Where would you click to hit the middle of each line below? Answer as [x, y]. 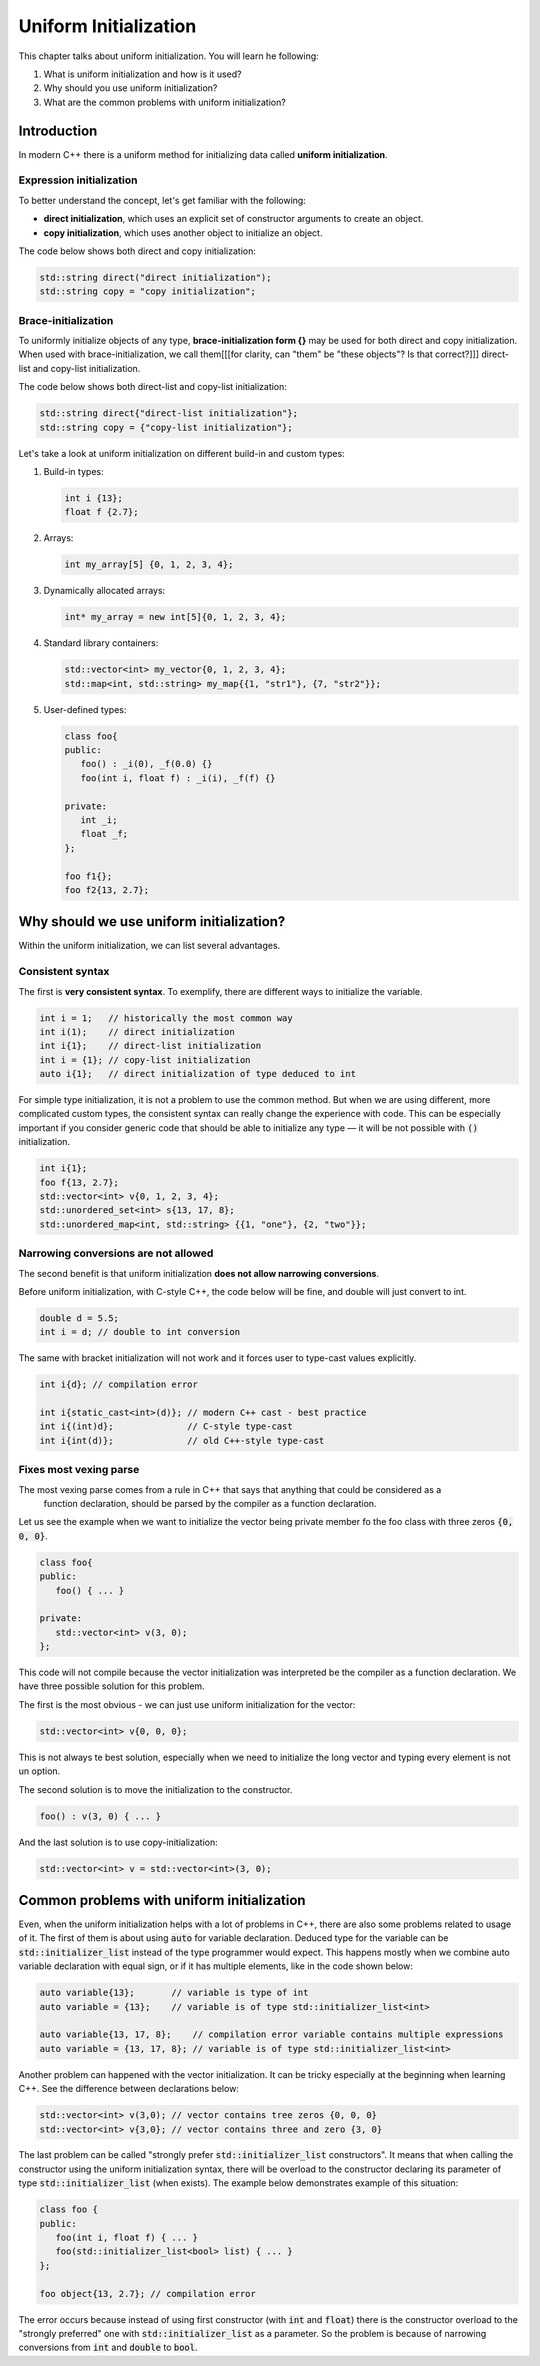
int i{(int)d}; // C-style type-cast [166, 1426]
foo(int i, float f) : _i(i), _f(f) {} [178, 778]
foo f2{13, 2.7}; [107, 889]
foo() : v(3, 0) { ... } [100, 1816]
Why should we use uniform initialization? [152, 921]
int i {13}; [94, 498]
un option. [39, 1771]
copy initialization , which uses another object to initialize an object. [183, 232]
